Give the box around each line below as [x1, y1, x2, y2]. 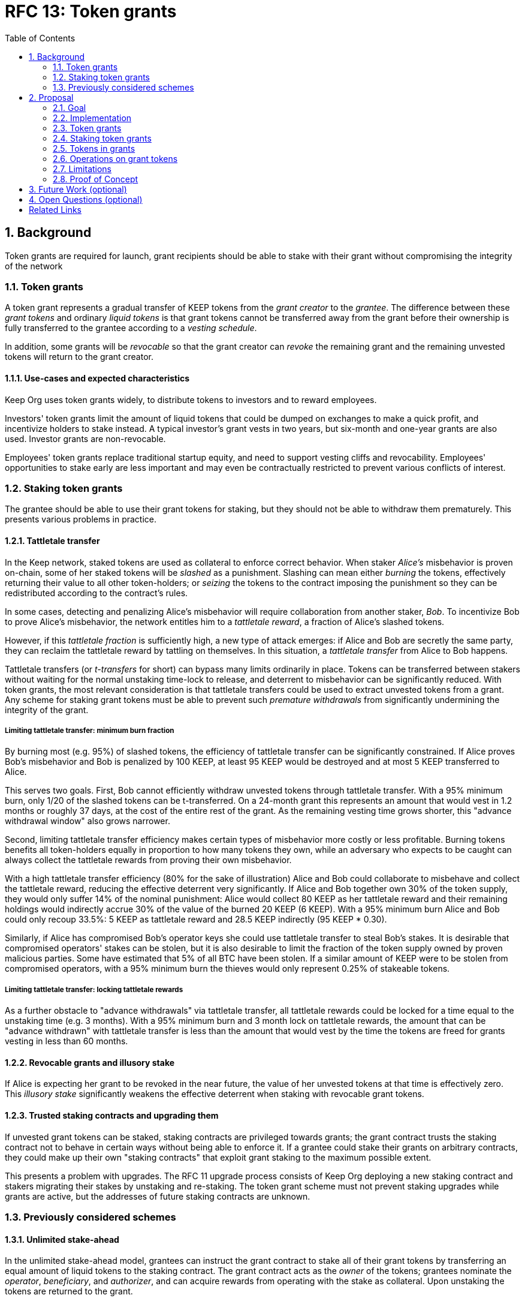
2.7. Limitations [53, 163, 112, 174]
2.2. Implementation [53, 112, 132, 123]
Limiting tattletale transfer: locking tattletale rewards [5, 985, 183, 994]
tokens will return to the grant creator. [5, 351, 153, 362]
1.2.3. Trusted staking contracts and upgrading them [5, 1110, 219, 1120]
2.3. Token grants [53, 122, 122, 133]
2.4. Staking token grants [53, 133, 152, 143]
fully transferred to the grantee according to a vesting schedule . [5, 323, 257, 333]
